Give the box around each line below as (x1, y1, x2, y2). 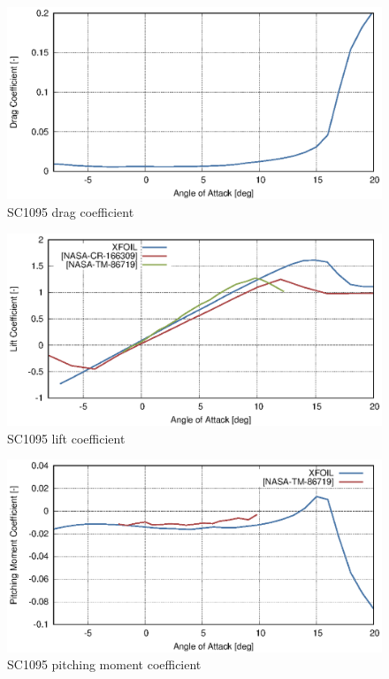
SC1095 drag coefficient (7, 202, 134, 220)
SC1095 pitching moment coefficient (7, 655, 202, 674)
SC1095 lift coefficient (7, 428, 126, 447)
